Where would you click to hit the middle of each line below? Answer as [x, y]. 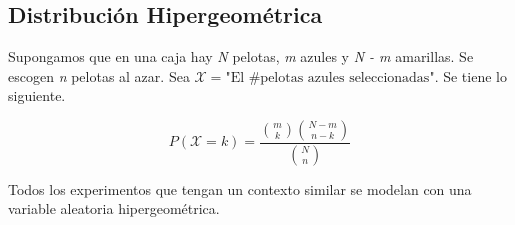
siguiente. [37, 95]
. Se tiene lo [470, 75]
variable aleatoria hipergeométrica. [114, 208]
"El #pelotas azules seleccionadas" [330, 77]
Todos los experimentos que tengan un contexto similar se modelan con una [240, 188]
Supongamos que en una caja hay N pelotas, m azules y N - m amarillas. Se [241, 56]
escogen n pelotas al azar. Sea [99, 75]
